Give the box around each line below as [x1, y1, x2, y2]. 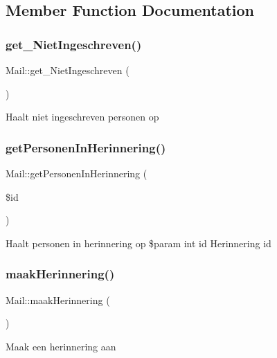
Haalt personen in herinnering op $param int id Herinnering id [6, 235, 271, 250]
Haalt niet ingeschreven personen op [6, 109, 159, 124]
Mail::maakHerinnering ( [6, 292, 110, 307]
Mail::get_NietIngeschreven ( [6, 63, 129, 77]
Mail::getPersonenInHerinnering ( [6, 166, 148, 180]
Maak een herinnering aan [6, 339, 116, 353]
